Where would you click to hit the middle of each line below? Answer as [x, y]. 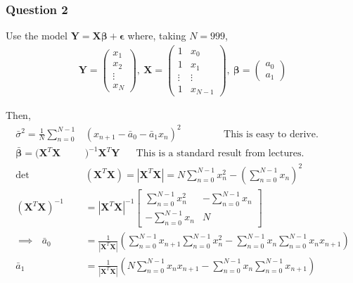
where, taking [157, 36]
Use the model [37, 36]
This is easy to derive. [271, 134]
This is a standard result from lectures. [220, 154]
